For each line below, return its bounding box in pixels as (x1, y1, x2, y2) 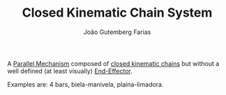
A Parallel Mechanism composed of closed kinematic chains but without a (7, 59, 220, 67)
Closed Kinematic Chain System (22, 5, 213, 21)
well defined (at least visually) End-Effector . (7, 67, 133, 75)
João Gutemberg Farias (83, 28, 151, 36)
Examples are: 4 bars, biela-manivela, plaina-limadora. (7, 80, 164, 88)
